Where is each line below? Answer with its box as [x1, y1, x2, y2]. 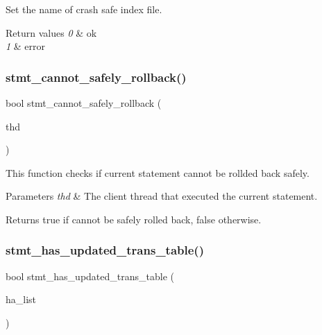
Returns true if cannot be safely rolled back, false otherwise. [6, 212, 262, 226]
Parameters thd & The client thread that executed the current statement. [6, 189, 318, 203]
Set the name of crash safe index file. [6, 2, 162, 16]
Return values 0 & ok [6, 25, 97, 40]
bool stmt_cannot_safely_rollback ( [6, 96, 162, 110]
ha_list [6, 292, 37, 307]
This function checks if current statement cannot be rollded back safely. [6, 165, 310, 180]
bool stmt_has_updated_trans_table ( [6, 268, 174, 283]
